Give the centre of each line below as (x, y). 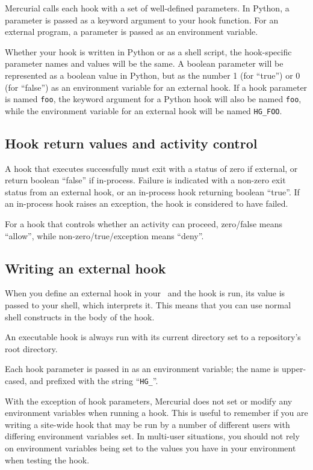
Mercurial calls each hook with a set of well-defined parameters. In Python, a (147, 8)
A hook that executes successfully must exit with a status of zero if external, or (151, 168)
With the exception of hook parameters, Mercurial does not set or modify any (149, 401)
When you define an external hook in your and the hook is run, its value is (145, 293)
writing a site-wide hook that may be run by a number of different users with (147, 424)
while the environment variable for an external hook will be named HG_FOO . (144, 110)
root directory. (31, 348)
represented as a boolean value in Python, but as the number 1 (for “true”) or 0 (153, 75)
